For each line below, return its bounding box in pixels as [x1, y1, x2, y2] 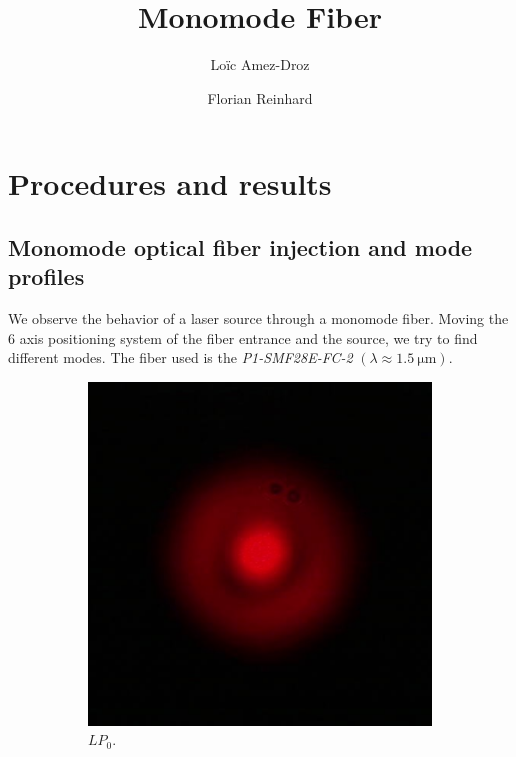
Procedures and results [8, 163, 332, 204]
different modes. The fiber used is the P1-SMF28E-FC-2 [8, 347, 353, 368]
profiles [8, 261, 85, 292]
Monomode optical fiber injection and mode [8, 231, 473, 262]
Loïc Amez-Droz [210, 54, 310, 75]
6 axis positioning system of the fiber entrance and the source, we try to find [8, 327, 478, 348]
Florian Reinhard [207, 87, 313, 108]
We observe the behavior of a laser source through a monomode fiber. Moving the [8, 308, 509, 329]
